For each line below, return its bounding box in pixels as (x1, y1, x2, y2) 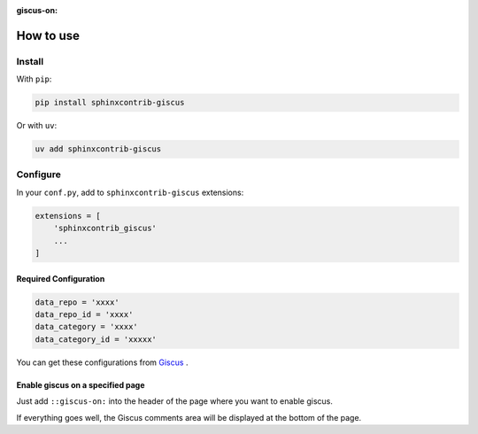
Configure (16, 168, 61, 181)
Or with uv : (16, 120, 58, 131)
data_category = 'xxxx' (35, 322, 139, 332)
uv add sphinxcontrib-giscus (35, 144, 162, 154)
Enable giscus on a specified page (16, 379, 145, 390)
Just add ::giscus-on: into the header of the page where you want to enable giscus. (16, 396, 334, 407)
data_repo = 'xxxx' (35, 297, 119, 307)
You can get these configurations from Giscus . (16, 357, 189, 368)
